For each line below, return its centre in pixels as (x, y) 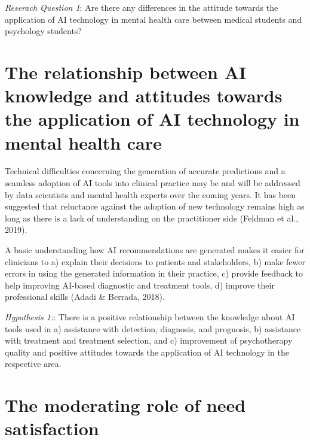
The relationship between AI (126, 72)
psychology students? (43, 31)
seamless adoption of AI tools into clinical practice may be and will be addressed (153, 183)
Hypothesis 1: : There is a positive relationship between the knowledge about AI (150, 317)
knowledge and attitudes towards (144, 95)
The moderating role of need (125, 405)
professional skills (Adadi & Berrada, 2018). (85, 297)
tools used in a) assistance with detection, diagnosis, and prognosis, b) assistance (153, 328)
